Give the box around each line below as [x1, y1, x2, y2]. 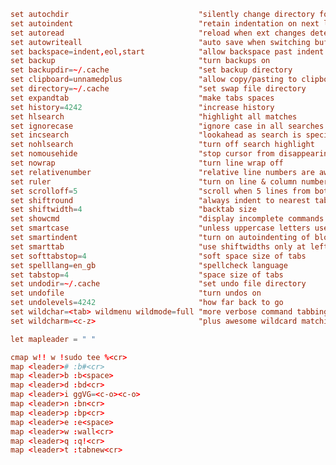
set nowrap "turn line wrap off [10, 158, 284, 168]
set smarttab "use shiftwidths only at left [10, 241, 329, 252]
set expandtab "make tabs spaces [10, 93, 275, 103]
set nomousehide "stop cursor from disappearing [10, 149, 333, 159]
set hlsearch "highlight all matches [10, 111, 298, 122]
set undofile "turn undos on [10, 288, 262, 299]
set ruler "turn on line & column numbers [10, 176, 333, 187]
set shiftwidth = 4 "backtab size [10, 205, 257, 215]
